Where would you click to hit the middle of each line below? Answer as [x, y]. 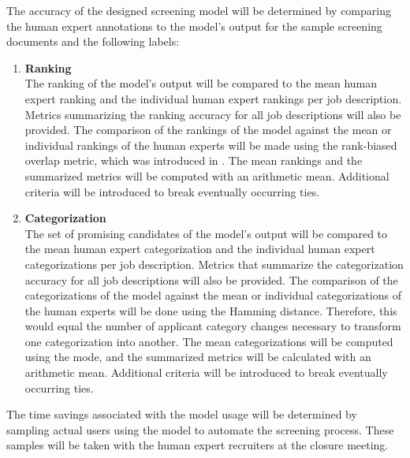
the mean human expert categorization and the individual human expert [200, 249]
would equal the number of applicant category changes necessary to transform [213, 326]
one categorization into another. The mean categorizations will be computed [209, 341]
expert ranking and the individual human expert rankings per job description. [213, 98]
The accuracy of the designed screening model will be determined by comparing [199, 10]
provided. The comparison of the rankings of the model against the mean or [208, 130]
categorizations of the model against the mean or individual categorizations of [213, 295]
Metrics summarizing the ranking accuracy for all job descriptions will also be [213, 114]
